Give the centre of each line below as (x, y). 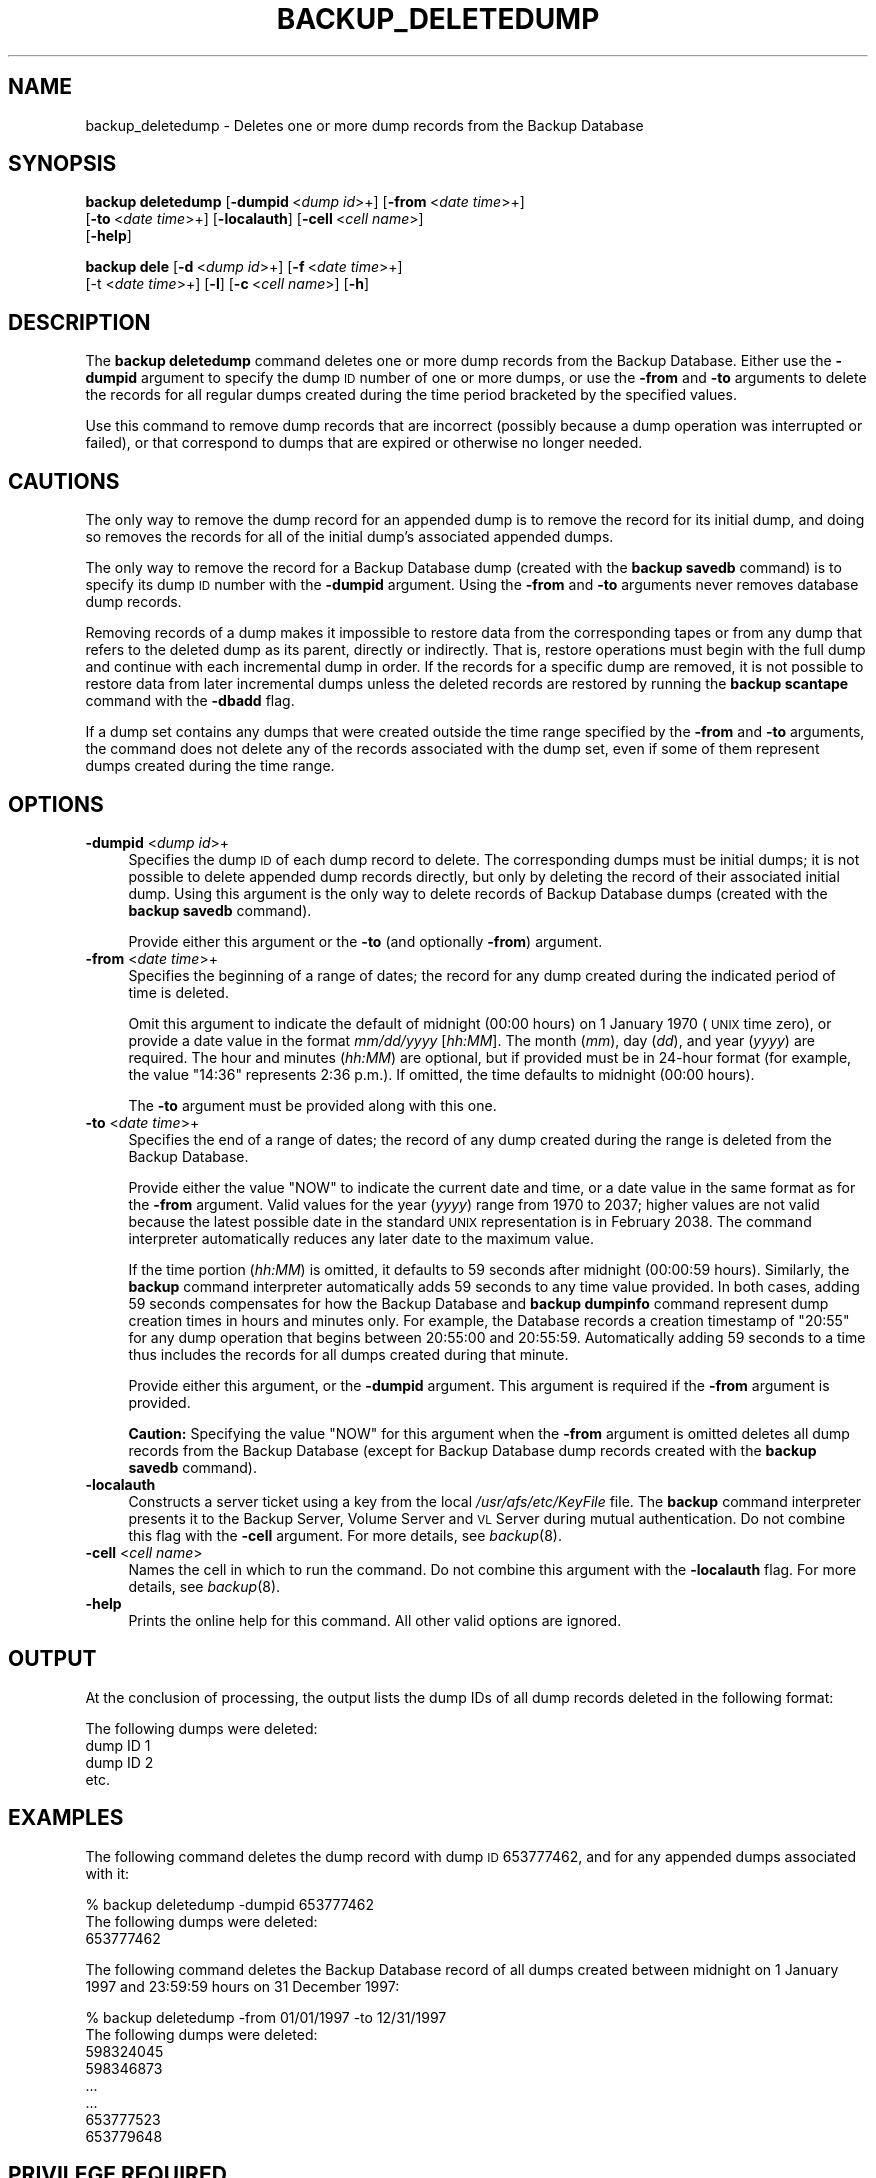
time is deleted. (178, 992)
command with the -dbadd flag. (190, 701)
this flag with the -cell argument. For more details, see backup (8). (345, 1535)
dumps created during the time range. (210, 766)
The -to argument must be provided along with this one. (312, 1105)
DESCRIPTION (79, 322)
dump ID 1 (118, 1745)
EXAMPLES (66, 1818)
